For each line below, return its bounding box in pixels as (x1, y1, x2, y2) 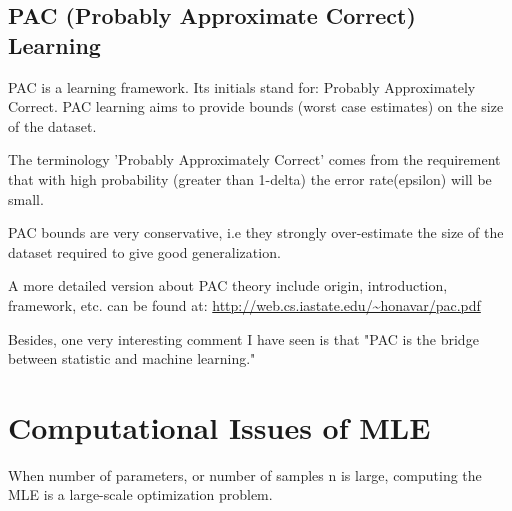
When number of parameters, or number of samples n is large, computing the (8, 464, 482, 485)
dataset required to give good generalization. (8, 241, 281, 262)
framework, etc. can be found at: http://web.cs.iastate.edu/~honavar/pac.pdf (8, 294, 481, 315)
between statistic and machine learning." (8, 348, 256, 369)
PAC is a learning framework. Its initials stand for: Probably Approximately (8, 76, 476, 97)
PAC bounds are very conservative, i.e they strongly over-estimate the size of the (8, 222, 504, 243)
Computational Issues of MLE (8, 406, 431, 447)
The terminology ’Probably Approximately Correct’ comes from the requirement (8, 149, 501, 170)
